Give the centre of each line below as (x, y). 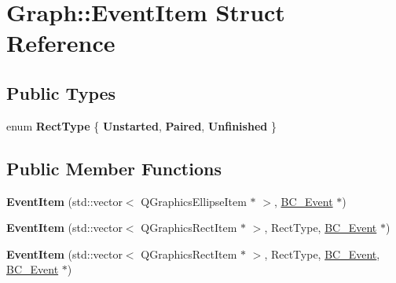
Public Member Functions (114, 168)
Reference (61, 43)
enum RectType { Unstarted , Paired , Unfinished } (141, 125)
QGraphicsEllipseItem (194, 201)
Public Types (61, 92)
